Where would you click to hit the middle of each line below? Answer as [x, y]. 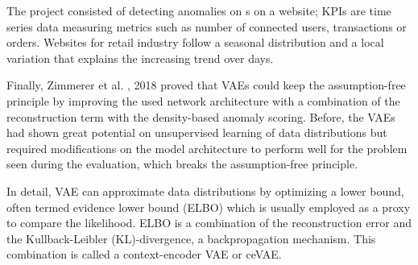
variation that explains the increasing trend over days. [140, 58]
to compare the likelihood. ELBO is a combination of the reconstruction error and [209, 223]
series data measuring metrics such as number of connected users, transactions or [207, 26]
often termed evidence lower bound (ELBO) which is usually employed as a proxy [209, 207]
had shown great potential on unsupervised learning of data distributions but [197, 132]
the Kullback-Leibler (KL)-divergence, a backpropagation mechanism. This [191, 238]
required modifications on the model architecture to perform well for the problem [207, 148]
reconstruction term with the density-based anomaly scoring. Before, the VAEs [201, 116]
